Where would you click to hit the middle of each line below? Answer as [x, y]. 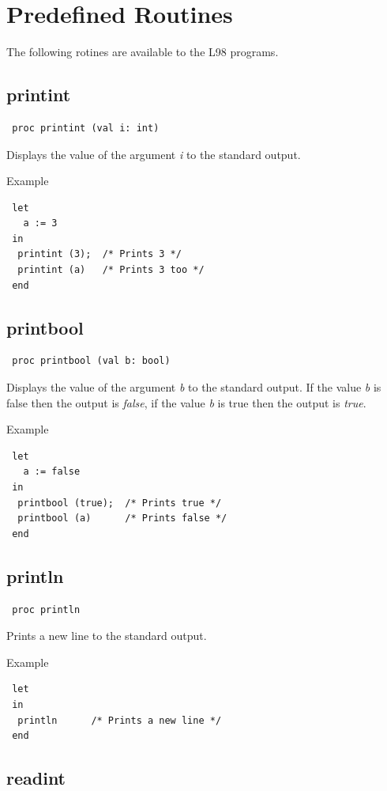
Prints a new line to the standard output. [107, 636]
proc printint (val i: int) [86, 128]
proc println [46, 609]
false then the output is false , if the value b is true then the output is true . [186, 402]
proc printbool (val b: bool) [91, 361]
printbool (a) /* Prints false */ [122, 519]
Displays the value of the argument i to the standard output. [154, 154]
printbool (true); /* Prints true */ [120, 503]
